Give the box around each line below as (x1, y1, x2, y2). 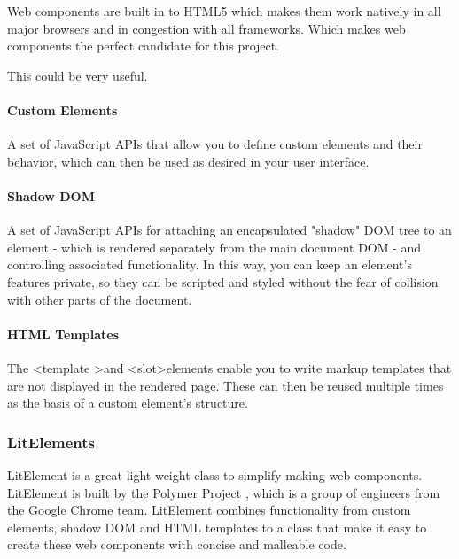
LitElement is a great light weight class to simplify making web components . (7, 465, 423, 484)
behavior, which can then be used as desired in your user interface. (7, 151, 370, 170)
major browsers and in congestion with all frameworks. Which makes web (7, 19, 406, 37)
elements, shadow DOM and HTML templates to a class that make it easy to (7, 517, 427, 536)
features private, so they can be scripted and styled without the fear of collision (7, 272, 439, 291)
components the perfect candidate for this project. (7, 36, 280, 55)
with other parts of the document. (7, 290, 192, 308)
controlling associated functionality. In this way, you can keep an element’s (7, 255, 412, 274)
